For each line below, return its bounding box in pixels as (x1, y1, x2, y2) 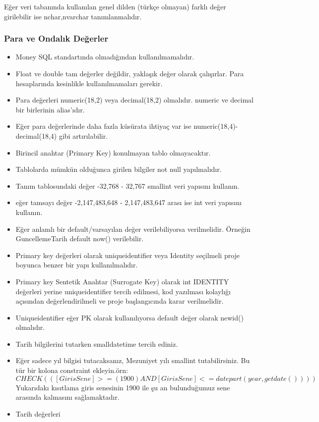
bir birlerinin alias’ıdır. (15, 104, 85, 114)
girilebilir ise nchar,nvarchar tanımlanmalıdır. (4, 11, 142, 21)
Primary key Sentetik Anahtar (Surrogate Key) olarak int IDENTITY (15, 276, 229, 286)
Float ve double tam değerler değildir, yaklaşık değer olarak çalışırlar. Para (15, 68, 244, 78)
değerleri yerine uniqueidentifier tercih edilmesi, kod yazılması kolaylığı (15, 286, 231, 296)
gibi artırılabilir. (59, 130, 108, 141)
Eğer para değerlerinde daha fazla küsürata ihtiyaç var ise (15, 121, 191, 131)
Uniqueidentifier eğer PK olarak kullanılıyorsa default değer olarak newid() (15, 312, 244, 322)
